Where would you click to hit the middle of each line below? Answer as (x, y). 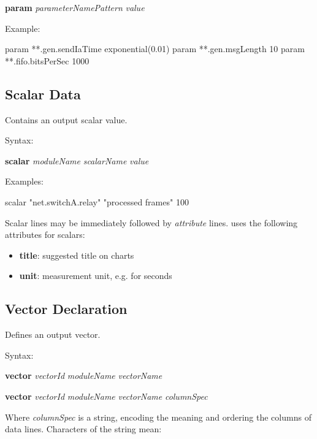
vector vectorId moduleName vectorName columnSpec (106, 396)
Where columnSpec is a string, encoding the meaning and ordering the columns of (158, 417)
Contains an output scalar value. (66, 119)
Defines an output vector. (53, 334)
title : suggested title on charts (77, 255)
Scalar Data (43, 94)
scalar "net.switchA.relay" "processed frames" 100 (97, 201)
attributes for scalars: (45, 235)
